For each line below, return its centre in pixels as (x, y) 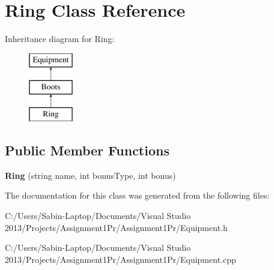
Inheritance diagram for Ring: (60, 39)
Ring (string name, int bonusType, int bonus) (90, 175)
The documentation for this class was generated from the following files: (137, 195)
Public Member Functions (87, 150)
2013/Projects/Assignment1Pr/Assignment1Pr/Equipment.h (116, 227)
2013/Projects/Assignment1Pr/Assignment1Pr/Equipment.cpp (120, 259)
